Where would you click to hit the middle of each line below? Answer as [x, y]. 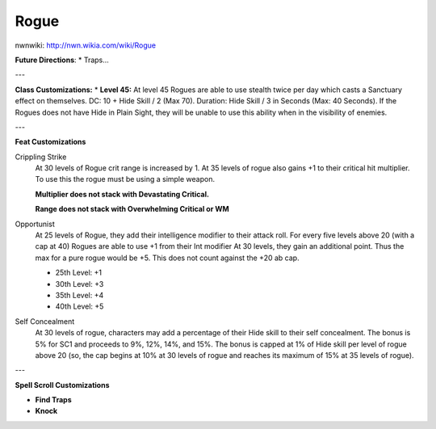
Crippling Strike [41, 157]
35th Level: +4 [80, 295]
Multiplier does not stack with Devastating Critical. [122, 194]
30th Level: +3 [80, 284]
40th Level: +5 [80, 306]
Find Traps [53, 400]
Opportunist [35, 224]
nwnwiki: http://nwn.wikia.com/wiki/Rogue [86, 45]
